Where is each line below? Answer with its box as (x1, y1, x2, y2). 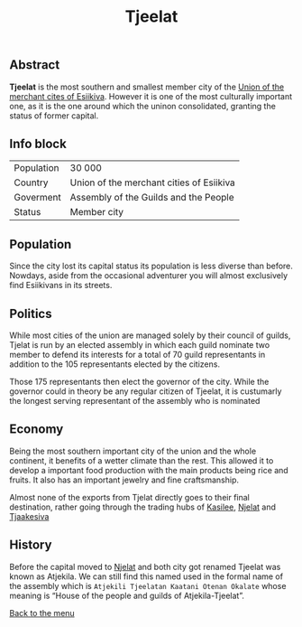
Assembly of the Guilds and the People (69, 192, 234, 204)
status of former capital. (9, 110, 99, 121)
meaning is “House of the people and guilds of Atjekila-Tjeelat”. (9, 590, 245, 601)
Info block (9, 136, 68, 151)
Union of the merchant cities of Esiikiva (69, 176, 236, 189)
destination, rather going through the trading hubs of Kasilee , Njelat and (9, 501, 277, 512)
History (9, 538, 52, 553)
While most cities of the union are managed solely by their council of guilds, (9, 330, 291, 341)
